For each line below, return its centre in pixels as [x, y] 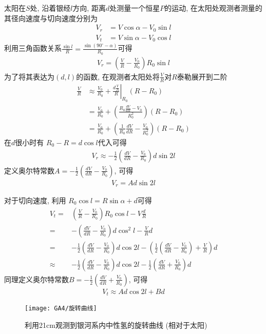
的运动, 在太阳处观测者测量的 [213, 8]
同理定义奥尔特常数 [36, 279]
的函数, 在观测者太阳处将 [118, 76]
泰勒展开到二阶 [202, 76]
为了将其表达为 [29, 76]
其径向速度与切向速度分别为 [51, 18]
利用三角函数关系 [33, 48]
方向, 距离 [89, 8]
